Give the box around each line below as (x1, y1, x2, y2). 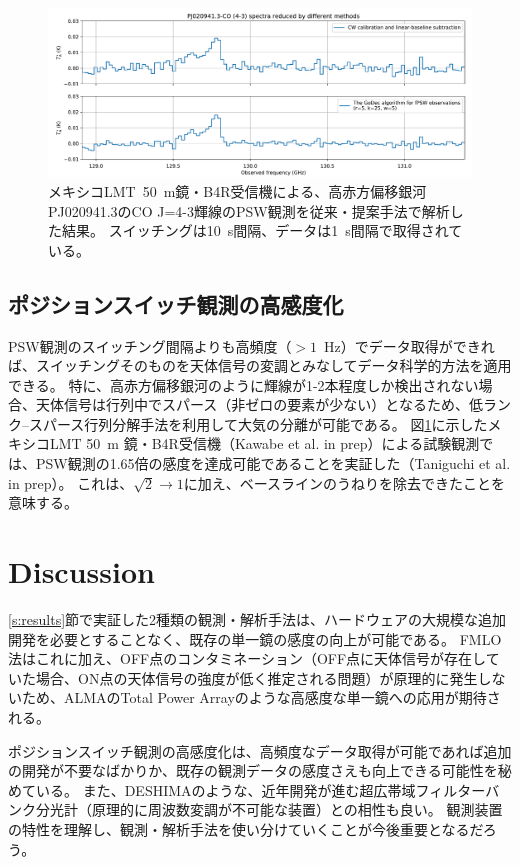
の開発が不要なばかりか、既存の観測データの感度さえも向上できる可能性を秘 (8, 760, 512, 781)
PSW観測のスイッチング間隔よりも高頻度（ (8, 335, 292, 356)
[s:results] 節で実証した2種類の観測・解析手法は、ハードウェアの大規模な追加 (8, 608, 507, 629)
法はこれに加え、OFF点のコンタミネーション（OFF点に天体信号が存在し (8, 648, 486, 669)
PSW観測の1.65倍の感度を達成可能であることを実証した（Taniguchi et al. (35, 453, 511, 474)
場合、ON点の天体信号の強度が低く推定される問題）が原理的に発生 (35, 667, 478, 688)
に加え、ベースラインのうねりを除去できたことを (183, 472, 506, 493)
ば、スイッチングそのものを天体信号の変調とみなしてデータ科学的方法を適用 (8, 355, 512, 376)
